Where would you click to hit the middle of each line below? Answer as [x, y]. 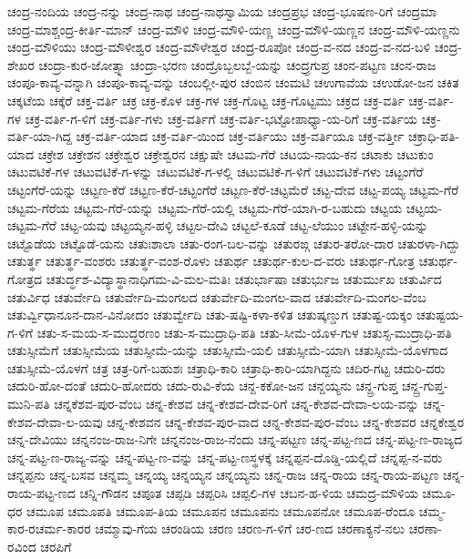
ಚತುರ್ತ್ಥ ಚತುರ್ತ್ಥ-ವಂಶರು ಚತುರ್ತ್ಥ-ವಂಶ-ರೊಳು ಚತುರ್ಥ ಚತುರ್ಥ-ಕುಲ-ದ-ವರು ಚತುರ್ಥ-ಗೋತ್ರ [211, 261]
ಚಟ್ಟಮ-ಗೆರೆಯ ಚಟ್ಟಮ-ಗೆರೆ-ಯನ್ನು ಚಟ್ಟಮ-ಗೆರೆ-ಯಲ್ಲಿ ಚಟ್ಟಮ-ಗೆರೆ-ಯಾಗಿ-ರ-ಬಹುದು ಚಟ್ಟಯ [205, 207]
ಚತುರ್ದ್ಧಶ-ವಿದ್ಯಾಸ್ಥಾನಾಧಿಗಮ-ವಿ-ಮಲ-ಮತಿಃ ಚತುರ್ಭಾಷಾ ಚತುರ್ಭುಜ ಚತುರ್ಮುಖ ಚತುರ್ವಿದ [244, 278]
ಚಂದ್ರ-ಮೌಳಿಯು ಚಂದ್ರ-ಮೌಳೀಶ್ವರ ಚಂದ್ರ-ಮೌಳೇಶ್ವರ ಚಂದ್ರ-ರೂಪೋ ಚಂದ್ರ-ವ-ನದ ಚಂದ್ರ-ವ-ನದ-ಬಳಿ [219, 47]
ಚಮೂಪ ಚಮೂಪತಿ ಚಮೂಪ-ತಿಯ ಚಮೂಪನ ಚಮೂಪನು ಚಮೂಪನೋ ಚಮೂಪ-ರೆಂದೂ [221, 510]
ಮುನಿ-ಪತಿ [29, 404]
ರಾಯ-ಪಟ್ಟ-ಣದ [41, 493]
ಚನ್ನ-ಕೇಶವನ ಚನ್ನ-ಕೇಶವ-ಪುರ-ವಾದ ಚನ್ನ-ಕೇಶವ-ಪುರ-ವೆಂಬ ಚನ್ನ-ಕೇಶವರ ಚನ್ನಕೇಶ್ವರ [286, 421]
